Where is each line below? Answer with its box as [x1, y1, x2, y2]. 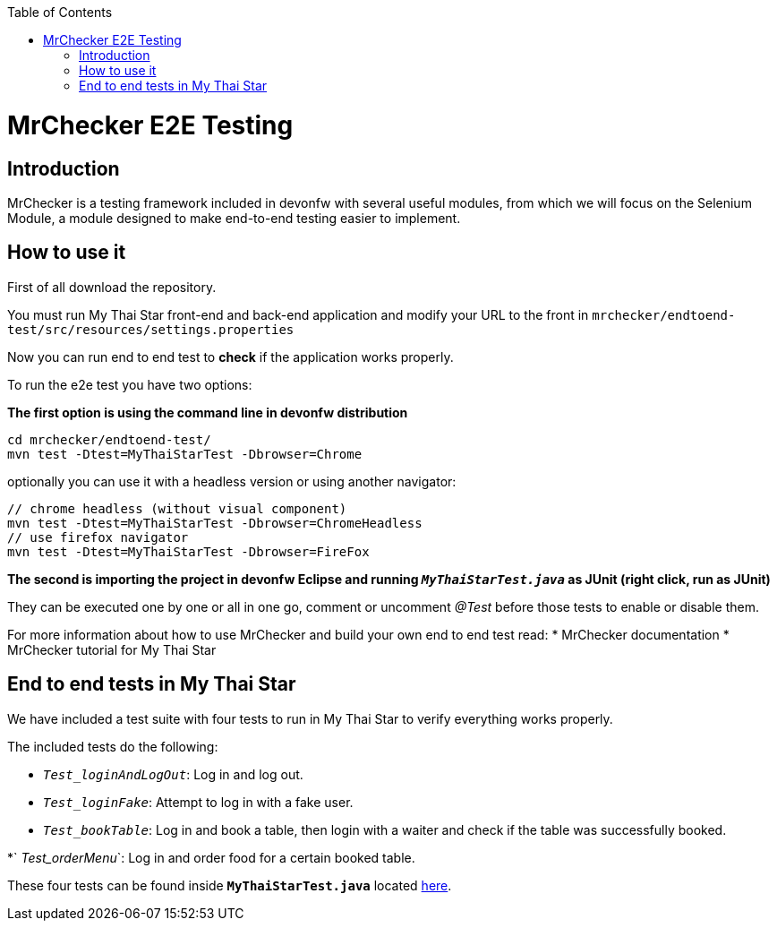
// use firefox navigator [7, 529, 189, 545]
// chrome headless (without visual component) [7, 501, 347, 516]
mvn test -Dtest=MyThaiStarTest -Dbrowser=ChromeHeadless [7, 515, 423, 530]
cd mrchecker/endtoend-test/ [7, 432, 211, 447]
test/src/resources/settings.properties [7, 322, 295, 337]
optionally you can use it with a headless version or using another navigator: [7, 473, 457, 489]
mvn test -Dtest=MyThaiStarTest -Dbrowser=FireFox [7, 544, 370, 559]
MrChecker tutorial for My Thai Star [7, 641, 217, 657]
